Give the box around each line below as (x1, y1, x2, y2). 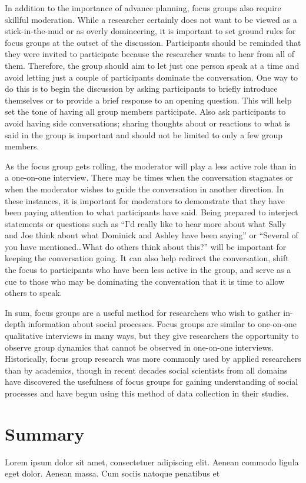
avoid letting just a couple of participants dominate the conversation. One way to (5, 71, 298, 83)
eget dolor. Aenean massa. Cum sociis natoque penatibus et (5, 467, 220, 479)
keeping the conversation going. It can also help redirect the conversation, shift (5, 252, 289, 264)
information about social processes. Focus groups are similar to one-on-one (28, 318, 297, 330)
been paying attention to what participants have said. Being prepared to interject (5, 206, 298, 218)
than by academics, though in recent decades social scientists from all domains (5, 364, 288, 376)
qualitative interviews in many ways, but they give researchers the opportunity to (5, 329, 299, 342)
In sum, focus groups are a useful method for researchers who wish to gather (5, 306, 281, 318)
